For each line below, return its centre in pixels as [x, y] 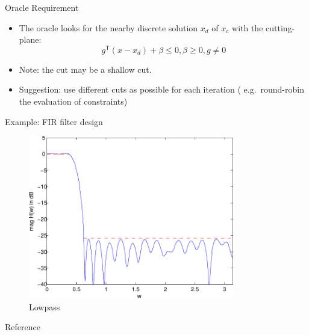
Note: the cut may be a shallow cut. [85, 69]
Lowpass [45, 306]
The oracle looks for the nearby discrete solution [108, 27]
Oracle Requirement [42, 7]
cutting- [280, 27]
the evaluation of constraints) [73, 101]
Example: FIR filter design [54, 121]
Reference [23, 327]
